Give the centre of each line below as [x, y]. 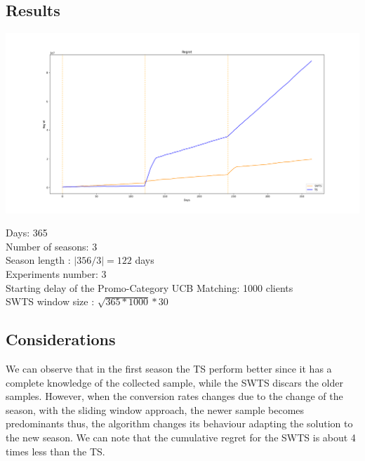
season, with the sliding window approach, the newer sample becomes [155, 409]
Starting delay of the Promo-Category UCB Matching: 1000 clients [150, 287]
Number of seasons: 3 [52, 246]
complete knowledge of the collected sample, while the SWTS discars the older [174, 382]
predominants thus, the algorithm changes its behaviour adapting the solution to [179, 423]
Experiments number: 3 [56, 274]
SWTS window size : [50, 301]
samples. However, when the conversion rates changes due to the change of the [174, 396]
